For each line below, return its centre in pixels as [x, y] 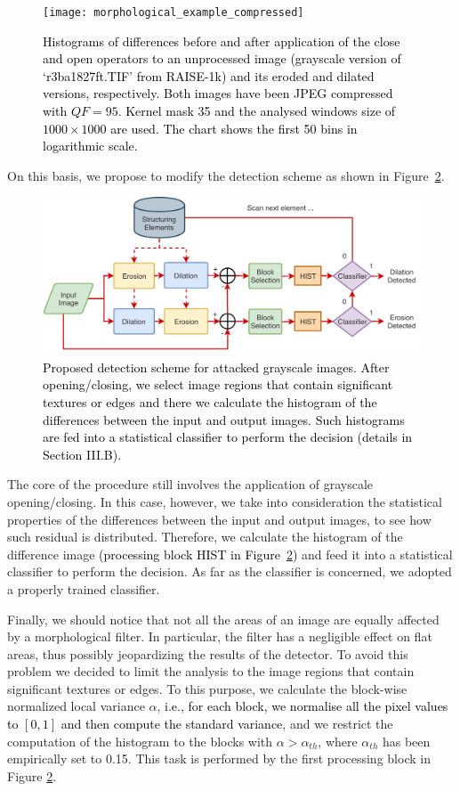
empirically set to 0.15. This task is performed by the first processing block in [219, 758]
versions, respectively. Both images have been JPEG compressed [218, 93]
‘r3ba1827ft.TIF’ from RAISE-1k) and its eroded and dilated [209, 75]
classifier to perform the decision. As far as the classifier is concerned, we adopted [230, 571]
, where [338, 741]
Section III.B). [82, 454]
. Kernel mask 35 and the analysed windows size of [257, 111]
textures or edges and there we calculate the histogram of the [210, 401]
